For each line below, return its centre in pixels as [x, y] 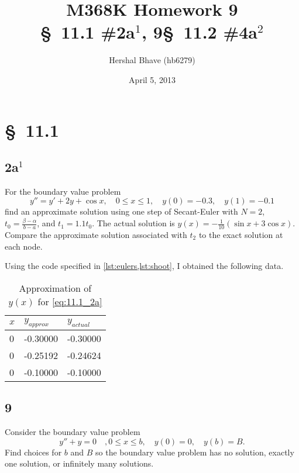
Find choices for [33, 452]
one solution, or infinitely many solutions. [79, 463]
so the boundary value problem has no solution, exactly [195, 452]
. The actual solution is [133, 223]
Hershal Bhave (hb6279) [152, 60]
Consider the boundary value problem [73, 432]
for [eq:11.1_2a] [70, 301]
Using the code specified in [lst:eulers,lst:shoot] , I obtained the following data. [144, 266]
